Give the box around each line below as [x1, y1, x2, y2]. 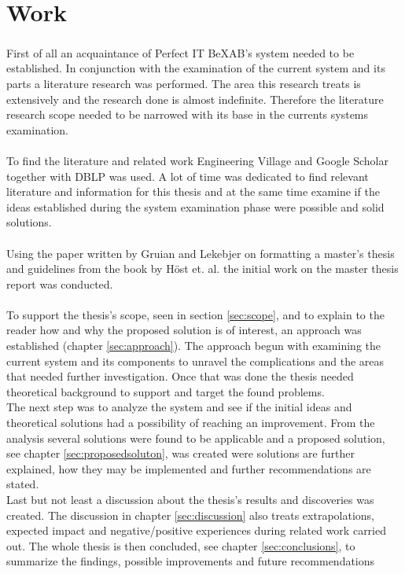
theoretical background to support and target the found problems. [6, 383, 325, 399]
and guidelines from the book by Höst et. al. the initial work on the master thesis [6, 260, 399, 277]
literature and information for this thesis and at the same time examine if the [6, 183, 380, 200]
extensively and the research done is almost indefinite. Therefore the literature [6, 90, 384, 107]
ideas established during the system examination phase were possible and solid [6, 198, 385, 215]
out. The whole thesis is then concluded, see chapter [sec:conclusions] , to [6, 537, 355, 554]
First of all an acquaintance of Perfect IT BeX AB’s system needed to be [6, 44, 355, 61]
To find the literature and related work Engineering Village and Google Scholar [6, 152, 388, 168]
